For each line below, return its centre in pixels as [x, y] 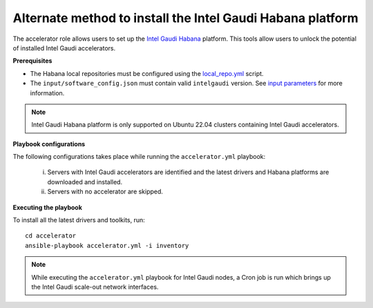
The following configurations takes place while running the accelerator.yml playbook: [139, 157]
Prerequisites [32, 61]
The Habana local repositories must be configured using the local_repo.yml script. [147, 73]
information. [47, 93]
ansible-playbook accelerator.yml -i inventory [107, 246]
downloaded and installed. [85, 182]
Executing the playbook [48, 207]
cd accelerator [51, 236]
